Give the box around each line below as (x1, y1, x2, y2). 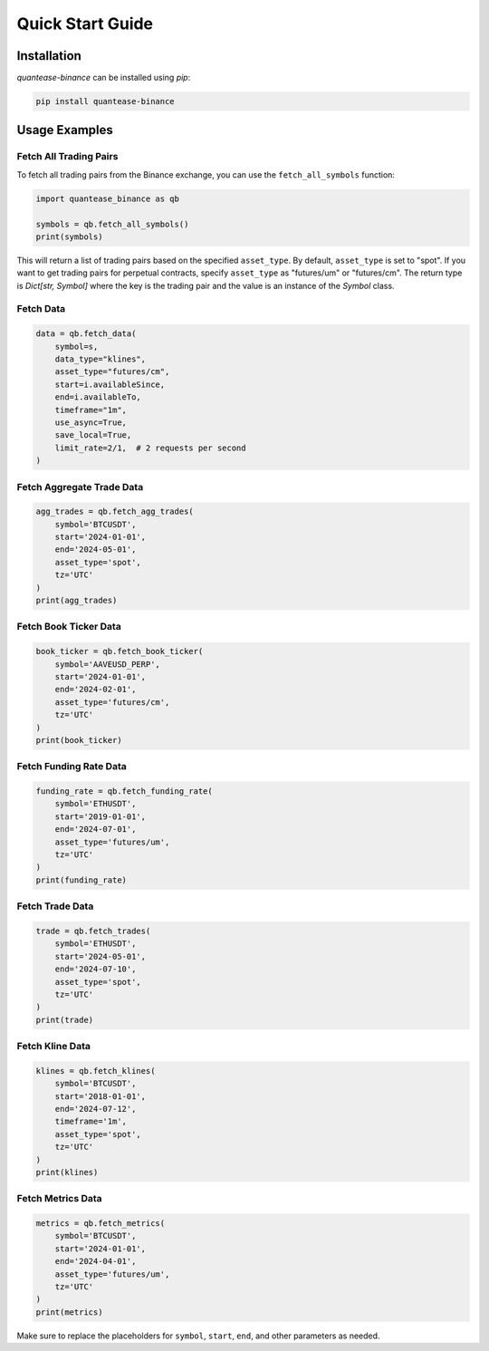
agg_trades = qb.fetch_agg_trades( (35, 507, 194, 516)
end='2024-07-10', (54, 964, 137, 974)
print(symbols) (35, 231, 103, 242)
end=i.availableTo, (54, 392, 142, 402)
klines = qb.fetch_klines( (35, 1066, 156, 1076)
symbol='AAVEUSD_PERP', (54, 659, 160, 670)
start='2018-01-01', (54, 1091, 147, 1101)
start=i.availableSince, (54, 379, 166, 390)
